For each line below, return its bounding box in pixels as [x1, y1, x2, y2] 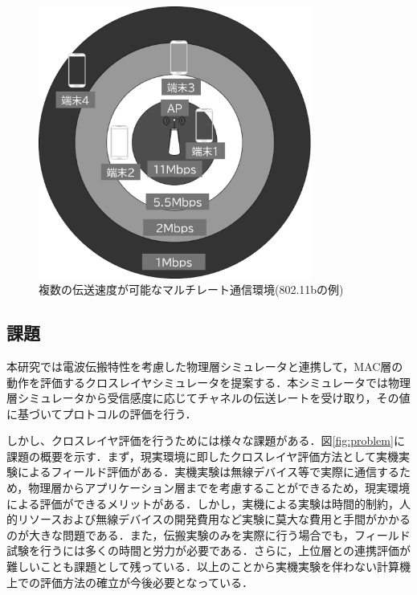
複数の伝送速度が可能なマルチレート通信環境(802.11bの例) [39, 281, 344, 298]
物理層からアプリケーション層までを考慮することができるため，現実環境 [28, 479, 411, 496]
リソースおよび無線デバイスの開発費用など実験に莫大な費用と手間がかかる [17, 511, 411, 528]
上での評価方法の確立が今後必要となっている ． [6, 573, 253, 590]
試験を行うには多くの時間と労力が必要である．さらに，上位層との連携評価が [6, 542, 411, 559]
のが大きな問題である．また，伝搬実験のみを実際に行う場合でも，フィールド [6, 526, 411, 543]
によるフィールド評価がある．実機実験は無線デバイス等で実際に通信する [17, 463, 399, 480]
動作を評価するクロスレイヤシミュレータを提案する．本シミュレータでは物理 [6, 373, 411, 390]
